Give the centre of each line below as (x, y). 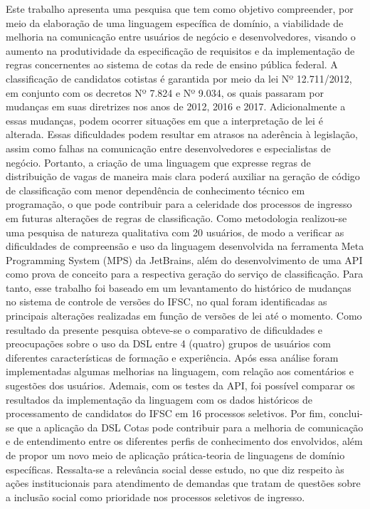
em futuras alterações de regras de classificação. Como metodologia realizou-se (176, 217)
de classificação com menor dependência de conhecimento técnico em (155, 190)
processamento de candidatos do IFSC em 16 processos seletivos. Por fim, (166, 413)
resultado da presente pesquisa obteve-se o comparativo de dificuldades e (164, 329)
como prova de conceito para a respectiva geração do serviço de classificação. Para (185, 274)
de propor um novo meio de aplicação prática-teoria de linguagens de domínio (175, 455)
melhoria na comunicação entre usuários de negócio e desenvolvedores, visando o (181, 37)
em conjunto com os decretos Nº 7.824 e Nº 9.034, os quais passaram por (165, 92)
